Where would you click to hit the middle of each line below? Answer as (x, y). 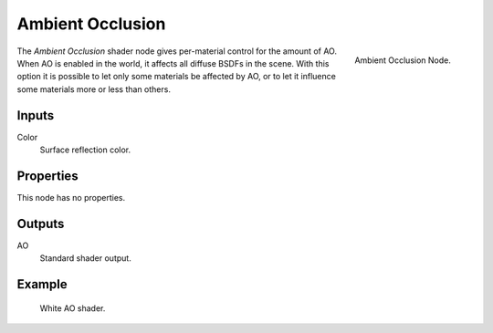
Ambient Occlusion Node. (403, 60)
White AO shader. (73, 308)
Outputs (41, 224)
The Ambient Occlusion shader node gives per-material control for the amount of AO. (177, 51)
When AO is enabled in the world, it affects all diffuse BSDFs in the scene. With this (173, 63)
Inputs (36, 115)
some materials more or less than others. (94, 89)
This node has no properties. (71, 197)
